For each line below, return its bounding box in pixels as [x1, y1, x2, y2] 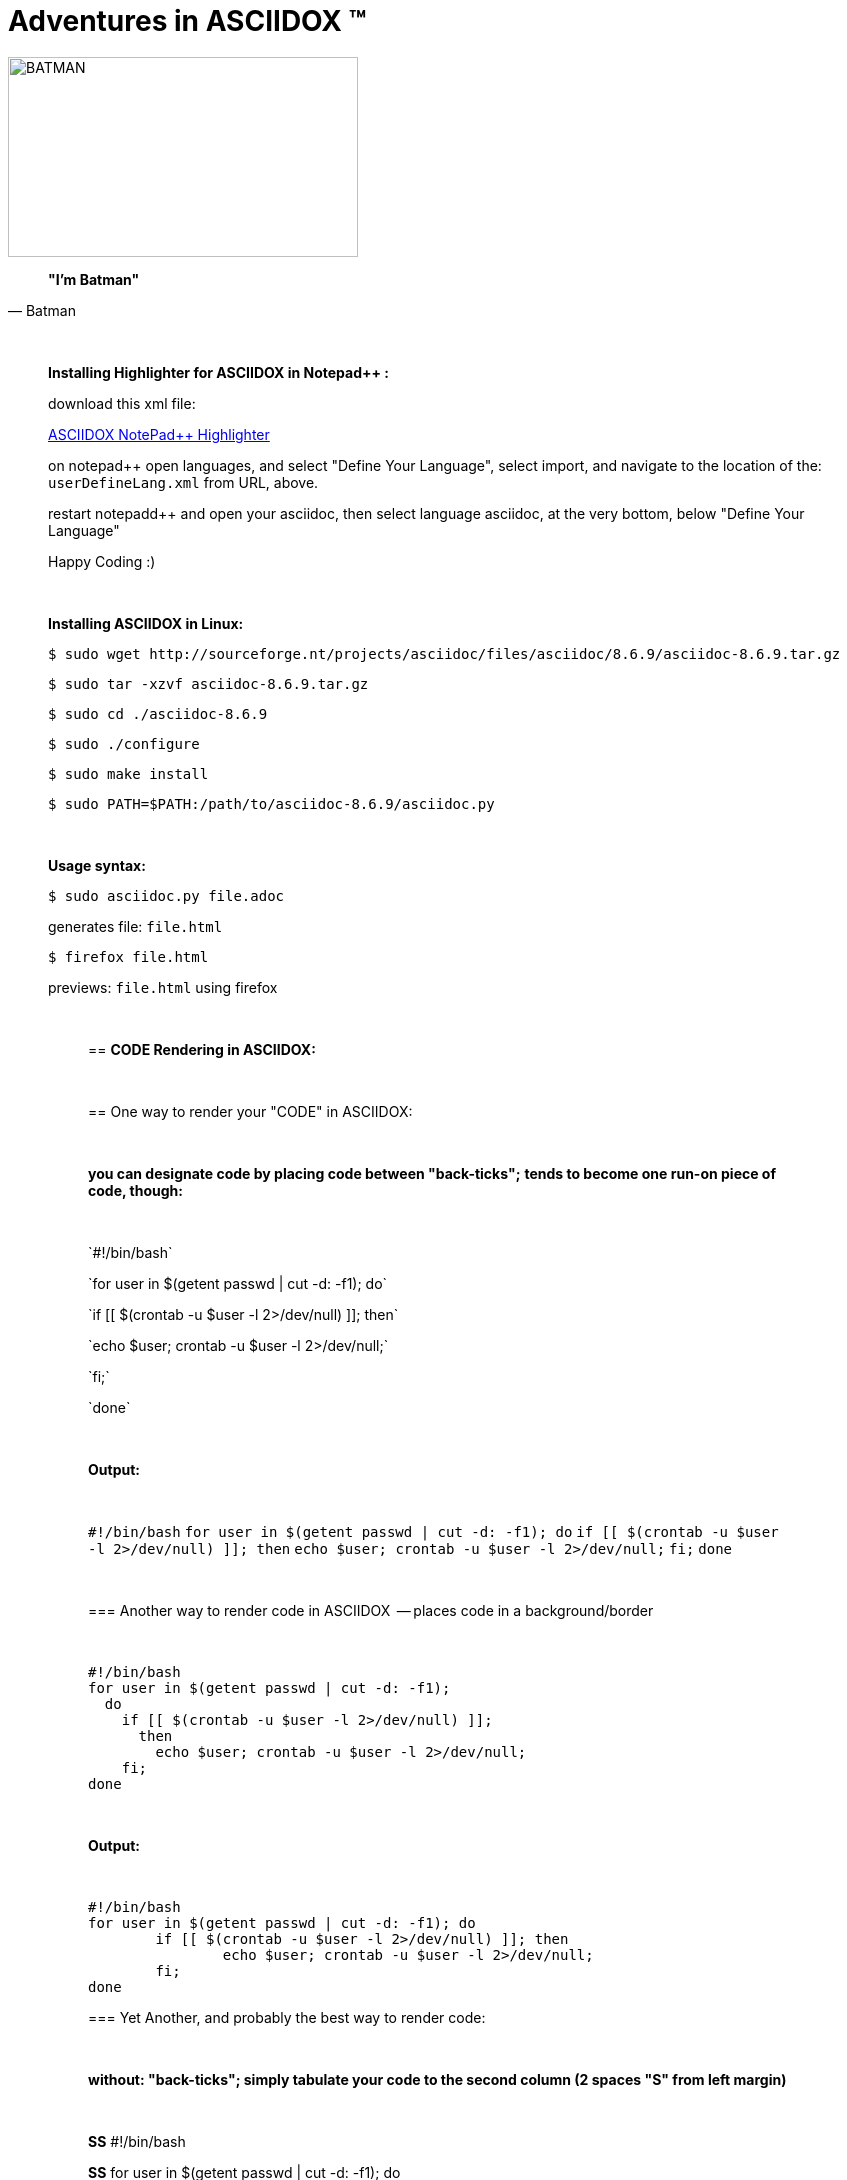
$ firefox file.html [48, 948, 209, 965]
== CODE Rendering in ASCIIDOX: [88, 1040, 316, 1058]
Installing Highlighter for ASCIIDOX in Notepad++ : [48, 363, 390, 381]
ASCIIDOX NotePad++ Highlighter [48, 425, 270, 443]
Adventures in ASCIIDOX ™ [8, 4, 367, 38]
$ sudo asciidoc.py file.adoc [48, 887, 285, 904]
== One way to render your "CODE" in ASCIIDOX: [88, 1102, 413, 1120]
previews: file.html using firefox [48, 978, 278, 996]
